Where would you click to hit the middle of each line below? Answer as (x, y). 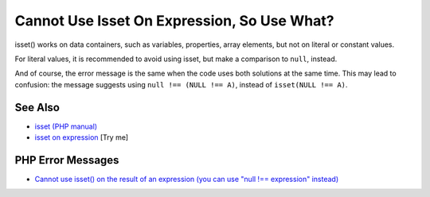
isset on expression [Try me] (82, 137)
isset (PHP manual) (66, 126)
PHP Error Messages (67, 160)
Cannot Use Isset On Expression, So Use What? (174, 21)
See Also (37, 107)
